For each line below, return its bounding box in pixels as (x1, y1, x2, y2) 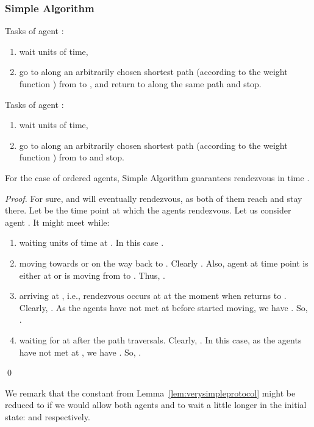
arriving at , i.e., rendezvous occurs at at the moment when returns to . (19, 289, 287, 302)
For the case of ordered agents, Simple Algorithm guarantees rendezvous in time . (5, 171, 310, 184)
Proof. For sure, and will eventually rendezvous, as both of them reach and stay (5, 192, 302, 204)
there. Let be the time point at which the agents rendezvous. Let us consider (5, 204, 291, 217)
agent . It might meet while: (5, 215, 110, 228)
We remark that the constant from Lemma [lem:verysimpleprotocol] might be (5, 386, 296, 399)
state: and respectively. (5, 410, 90, 423)
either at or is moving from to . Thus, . (19, 268, 165, 281)
